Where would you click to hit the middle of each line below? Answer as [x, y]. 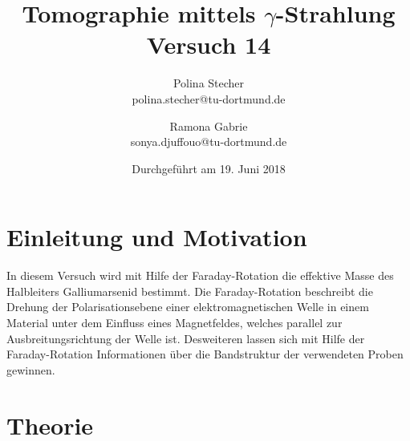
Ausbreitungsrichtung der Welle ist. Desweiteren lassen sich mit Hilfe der [186, 338]
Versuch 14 [209, 45]
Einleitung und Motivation [157, 237]
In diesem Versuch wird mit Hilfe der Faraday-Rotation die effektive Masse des [200, 275]
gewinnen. [31, 369]
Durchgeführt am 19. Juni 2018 [209, 168]
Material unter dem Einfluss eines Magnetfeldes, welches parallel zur [175, 322]
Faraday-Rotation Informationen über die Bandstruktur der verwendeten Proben [205, 354]
